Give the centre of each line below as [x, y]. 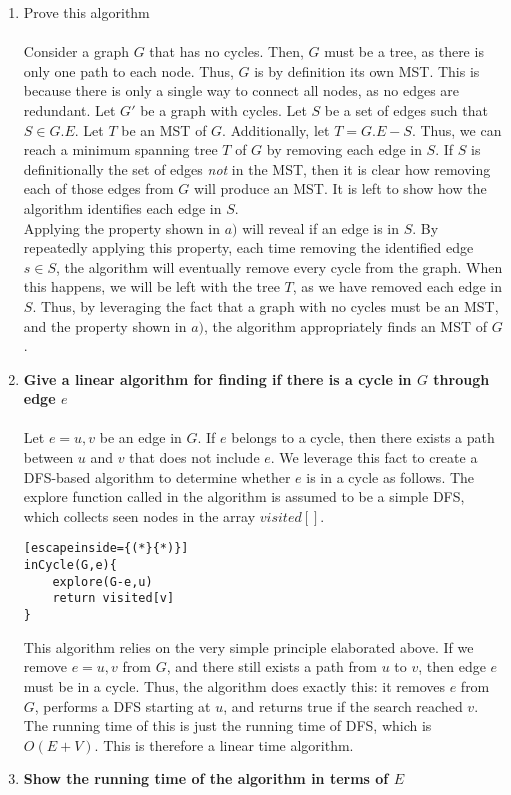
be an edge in [140, 437]
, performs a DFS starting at [122, 705]
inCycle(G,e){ [70, 565]
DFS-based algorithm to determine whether [157, 476]
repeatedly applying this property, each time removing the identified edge [248, 247]
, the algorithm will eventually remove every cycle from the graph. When [279, 266]
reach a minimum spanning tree [120, 149]
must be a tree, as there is [404, 51]
